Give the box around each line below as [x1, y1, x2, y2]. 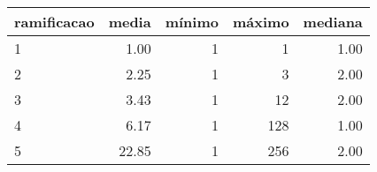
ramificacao [14, 11, 95, 32]
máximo [232, 11, 289, 32]
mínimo [165, 11, 219, 32]
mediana [303, 11, 363, 32]
